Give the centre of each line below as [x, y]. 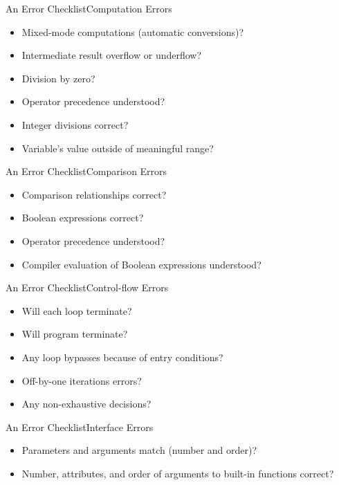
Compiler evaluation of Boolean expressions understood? [141, 264]
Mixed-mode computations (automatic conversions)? [133, 31]
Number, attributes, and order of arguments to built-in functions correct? [178, 473]
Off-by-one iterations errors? [82, 380]
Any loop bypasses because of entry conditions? [122, 357]
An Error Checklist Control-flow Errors [87, 287]
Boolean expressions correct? [83, 218]
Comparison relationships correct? [94, 194]
